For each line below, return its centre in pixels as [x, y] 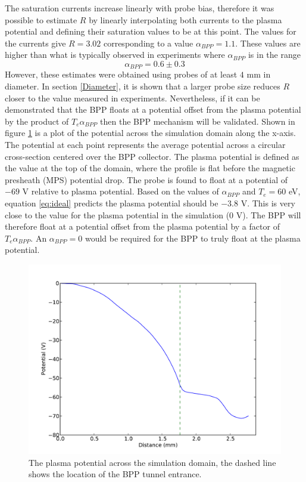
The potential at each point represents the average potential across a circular [145, 144]
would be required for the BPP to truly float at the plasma [193, 238]
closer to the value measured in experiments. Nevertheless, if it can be [132, 98]
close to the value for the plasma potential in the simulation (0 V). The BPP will [153, 214]
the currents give [35, 43]
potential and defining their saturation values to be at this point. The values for [151, 31]
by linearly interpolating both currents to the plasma [185, 19]
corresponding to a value [148, 43]
